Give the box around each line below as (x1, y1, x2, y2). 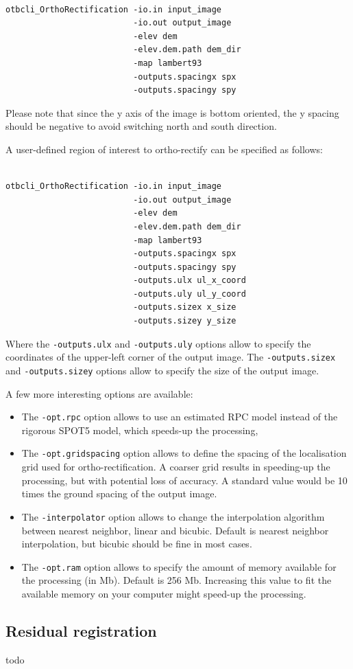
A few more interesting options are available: (5, 386, 193, 400)
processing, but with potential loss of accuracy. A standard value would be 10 (21, 473, 348, 487)
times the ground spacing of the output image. (21, 486, 217, 501)
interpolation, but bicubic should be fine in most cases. (21, 536, 252, 551)
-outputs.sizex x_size (133, 302, 236, 313)
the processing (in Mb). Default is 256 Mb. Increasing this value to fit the (21, 573, 332, 587)
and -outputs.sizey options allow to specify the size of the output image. (5, 363, 319, 377)
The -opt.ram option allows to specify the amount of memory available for (21, 559, 337, 574)
